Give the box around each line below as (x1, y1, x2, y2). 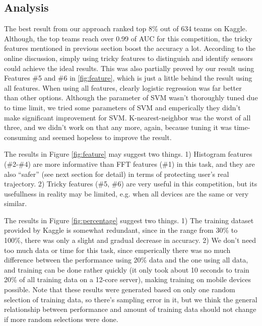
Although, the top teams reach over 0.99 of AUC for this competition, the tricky (4, 33, 252, 43)
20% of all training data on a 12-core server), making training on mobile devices (4, 274, 251, 285)
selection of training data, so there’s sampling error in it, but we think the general (4, 294, 257, 304)
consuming (4, 132, 37, 142)
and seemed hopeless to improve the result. (39, 132, 172, 142)
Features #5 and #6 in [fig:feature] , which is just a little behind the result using (4, 73, 252, 83)
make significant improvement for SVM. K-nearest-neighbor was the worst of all (4, 112, 251, 122)
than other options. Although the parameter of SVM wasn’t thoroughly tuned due (4, 92, 258, 103)
